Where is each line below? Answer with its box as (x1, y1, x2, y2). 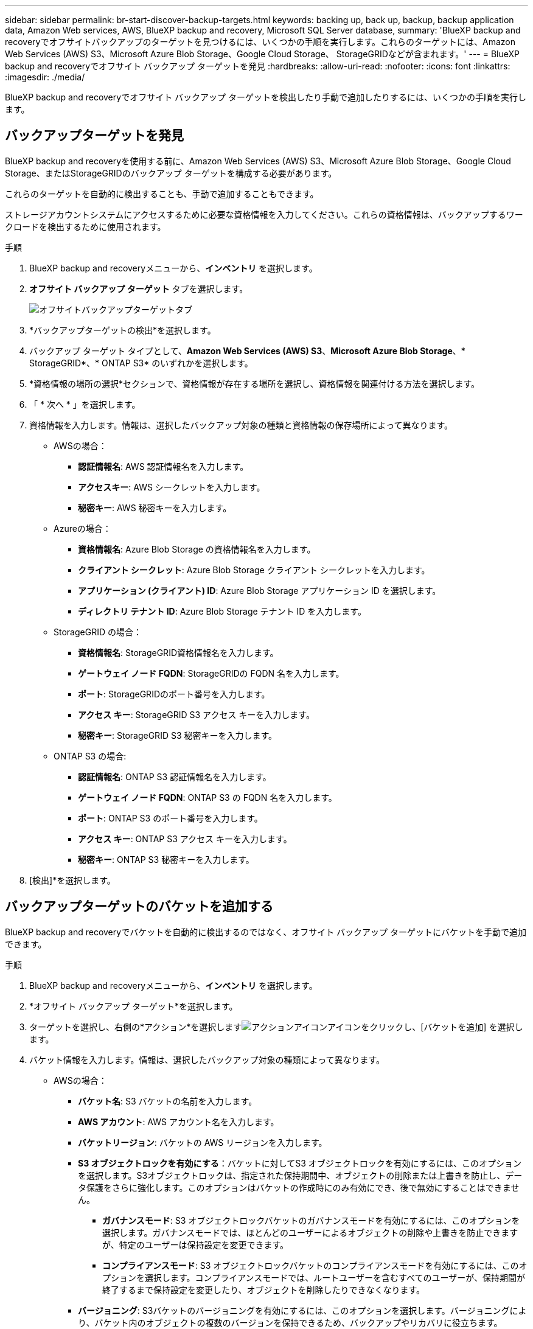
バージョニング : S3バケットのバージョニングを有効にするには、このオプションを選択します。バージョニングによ (78, 1305, 527, 1316)
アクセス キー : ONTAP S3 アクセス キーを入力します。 (78, 833, 292, 844)
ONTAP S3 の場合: (54, 750, 127, 761)
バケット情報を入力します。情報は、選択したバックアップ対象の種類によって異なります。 (29, 1054, 385, 1065)
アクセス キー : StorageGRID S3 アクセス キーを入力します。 (78, 709, 315, 720)
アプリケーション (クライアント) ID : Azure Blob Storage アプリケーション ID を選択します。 (78, 585, 441, 596)
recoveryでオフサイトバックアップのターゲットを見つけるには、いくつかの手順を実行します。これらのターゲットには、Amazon (5, 37, 516, 47)
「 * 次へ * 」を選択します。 (29, 399, 141, 410)
